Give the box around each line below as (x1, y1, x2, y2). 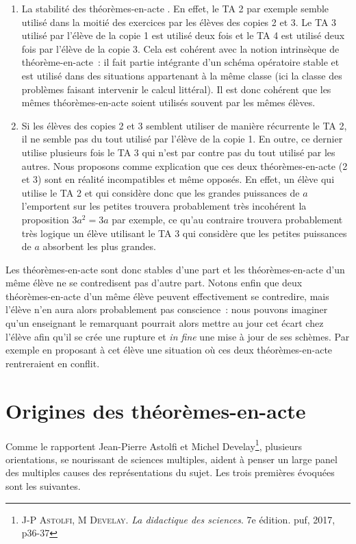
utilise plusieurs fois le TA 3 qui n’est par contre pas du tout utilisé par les (21, 145, 335, 159)
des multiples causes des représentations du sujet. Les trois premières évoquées (5, 465, 335, 480)
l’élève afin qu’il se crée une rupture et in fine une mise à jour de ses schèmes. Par (5, 329, 350, 343)
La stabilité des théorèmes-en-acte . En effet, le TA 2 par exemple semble (21, 1, 329, 15)
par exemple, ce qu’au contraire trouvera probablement (112, 212, 343, 226)
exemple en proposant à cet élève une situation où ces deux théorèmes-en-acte (5, 343, 333, 357)
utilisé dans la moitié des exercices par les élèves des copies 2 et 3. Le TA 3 (21, 14, 337, 29)
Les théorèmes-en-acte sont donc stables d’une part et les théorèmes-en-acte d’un (5, 262, 345, 276)
